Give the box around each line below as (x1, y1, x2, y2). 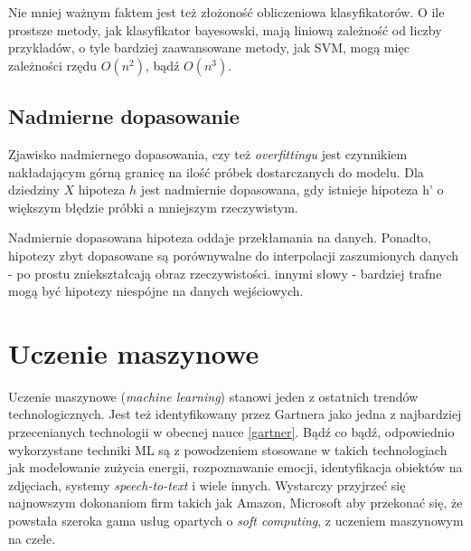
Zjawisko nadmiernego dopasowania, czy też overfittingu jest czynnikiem (8, 144, 408, 163)
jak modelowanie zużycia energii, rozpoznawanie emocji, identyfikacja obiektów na (8, 458, 463, 477)
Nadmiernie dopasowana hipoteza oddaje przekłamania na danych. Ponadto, (8, 228, 431, 247)
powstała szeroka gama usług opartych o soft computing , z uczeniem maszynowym (8, 511, 464, 530)
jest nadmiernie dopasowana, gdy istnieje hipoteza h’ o (140, 180, 444, 199)
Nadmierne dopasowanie (8, 102, 240, 130)
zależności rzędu (8, 55, 98, 74)
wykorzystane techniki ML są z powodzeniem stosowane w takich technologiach (8, 440, 447, 459)
